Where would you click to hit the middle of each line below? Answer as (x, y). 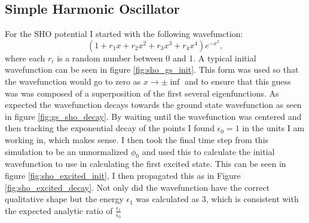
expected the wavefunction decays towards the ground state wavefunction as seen (153, 105)
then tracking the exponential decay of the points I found (110, 128)
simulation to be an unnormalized (67, 151)
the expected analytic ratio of (59, 210)
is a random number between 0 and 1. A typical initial (157, 58)
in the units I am (273, 128)
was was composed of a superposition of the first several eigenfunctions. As (142, 93)
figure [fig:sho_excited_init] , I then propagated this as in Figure (123, 175)
